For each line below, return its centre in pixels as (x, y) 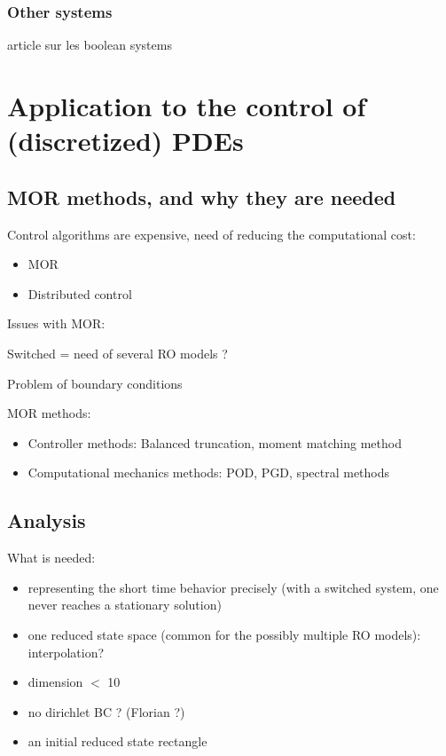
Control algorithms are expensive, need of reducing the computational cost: (211, 234)
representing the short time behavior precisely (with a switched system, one (233, 587)
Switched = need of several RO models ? (117, 353)
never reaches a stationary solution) (125, 605)
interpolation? (66, 652)
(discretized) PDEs (125, 141)
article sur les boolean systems (90, 45)
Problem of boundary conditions (95, 383)
